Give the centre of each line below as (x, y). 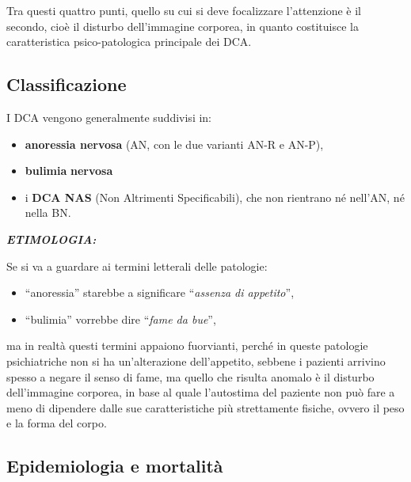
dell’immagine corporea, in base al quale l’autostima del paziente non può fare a (201, 392)
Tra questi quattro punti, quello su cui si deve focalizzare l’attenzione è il (184, 10)
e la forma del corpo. (57, 423)
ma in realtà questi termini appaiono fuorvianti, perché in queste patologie (187, 345)
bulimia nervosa (69, 171)
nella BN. (48, 213)
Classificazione (67, 84)
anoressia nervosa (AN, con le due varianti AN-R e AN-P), (174, 144)
